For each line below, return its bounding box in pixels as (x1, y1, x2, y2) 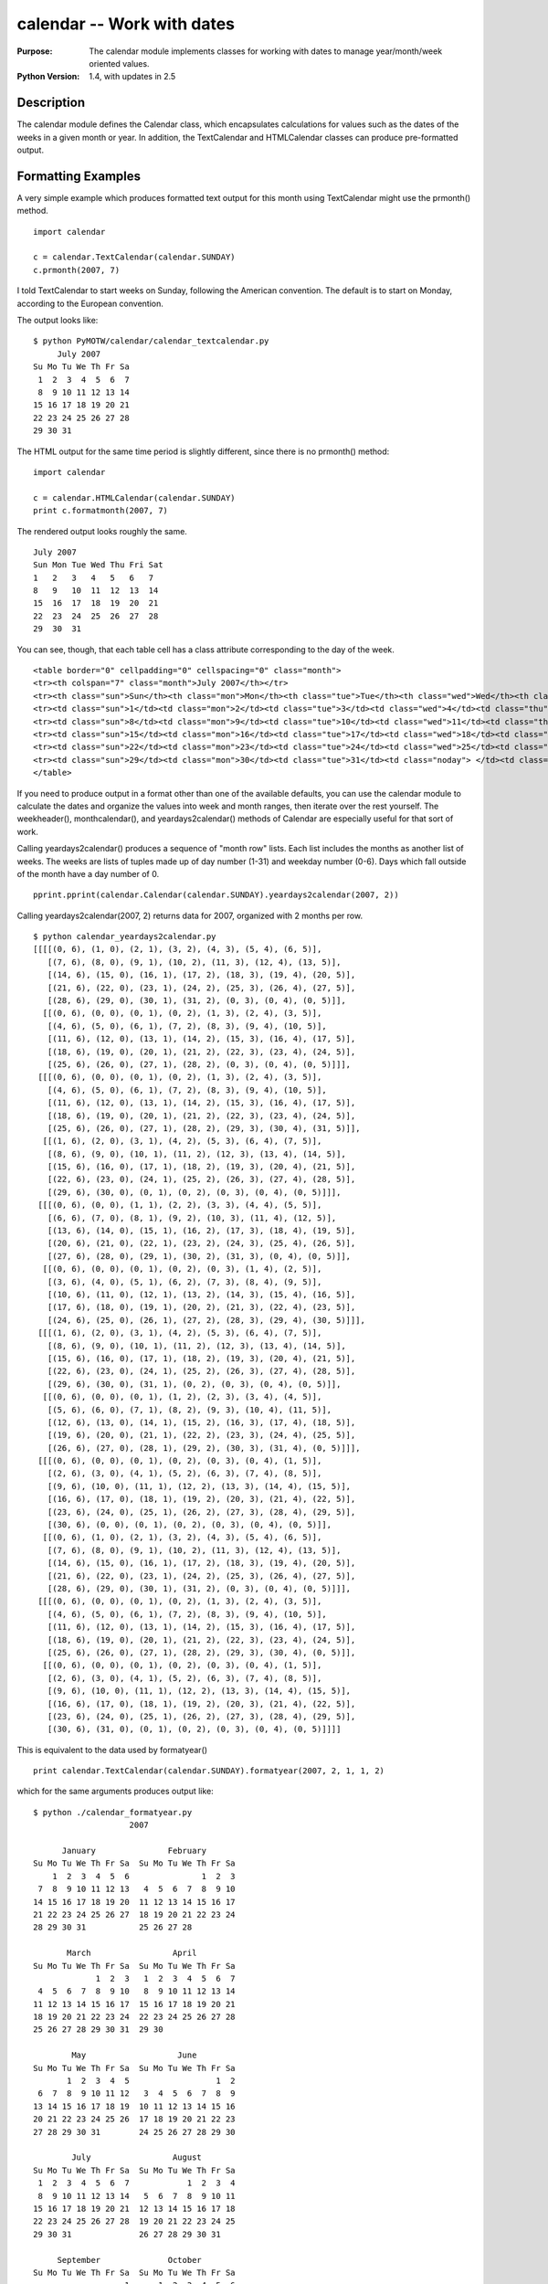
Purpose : (16, 46, 53, 57)
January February (61, 1845, 207, 1856)
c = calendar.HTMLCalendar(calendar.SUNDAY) (33, 492, 237, 502)
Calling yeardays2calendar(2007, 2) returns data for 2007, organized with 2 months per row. (16, 910, 364, 921)
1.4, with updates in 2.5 (89, 71, 176, 82)
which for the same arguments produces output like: (16, 1786, 214, 1797)
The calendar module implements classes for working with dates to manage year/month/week (89, 46, 443, 57)
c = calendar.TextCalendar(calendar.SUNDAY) (33, 252, 237, 262)
